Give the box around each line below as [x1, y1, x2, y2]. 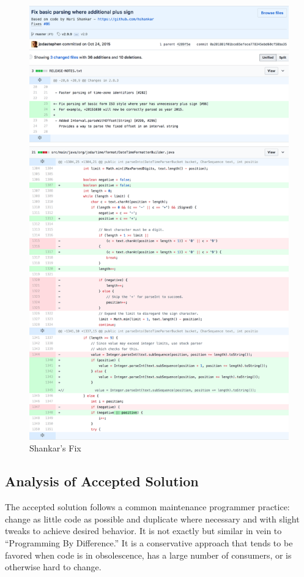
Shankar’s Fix [29, 442, 81, 454]
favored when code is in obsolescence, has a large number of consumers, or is [5, 548, 292, 561]
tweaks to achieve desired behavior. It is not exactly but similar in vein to [5, 524, 282, 537]
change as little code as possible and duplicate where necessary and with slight [5, 512, 300, 525]
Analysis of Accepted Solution [5, 472, 199, 491]
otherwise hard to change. [5, 560, 102, 573]
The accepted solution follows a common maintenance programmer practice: [5, 500, 290, 513]
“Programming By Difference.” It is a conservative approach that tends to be [5, 537, 293, 549]
